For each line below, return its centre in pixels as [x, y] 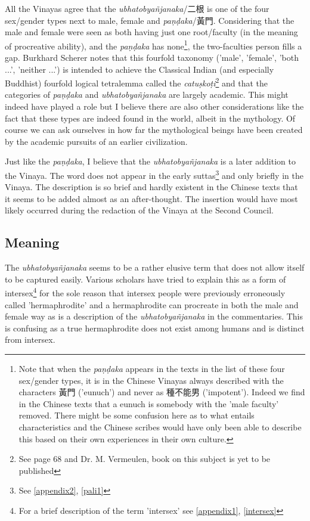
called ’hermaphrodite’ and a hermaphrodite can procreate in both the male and [152, 304]
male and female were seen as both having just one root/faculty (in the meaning [151, 32]
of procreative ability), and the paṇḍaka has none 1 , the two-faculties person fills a [154, 45]
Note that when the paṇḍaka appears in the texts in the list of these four [152, 369]
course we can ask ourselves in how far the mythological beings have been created [154, 130]
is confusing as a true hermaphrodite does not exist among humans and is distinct [155, 328]
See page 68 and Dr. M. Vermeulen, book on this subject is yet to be [145, 459]
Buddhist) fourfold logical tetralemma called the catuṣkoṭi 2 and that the [137, 82]
